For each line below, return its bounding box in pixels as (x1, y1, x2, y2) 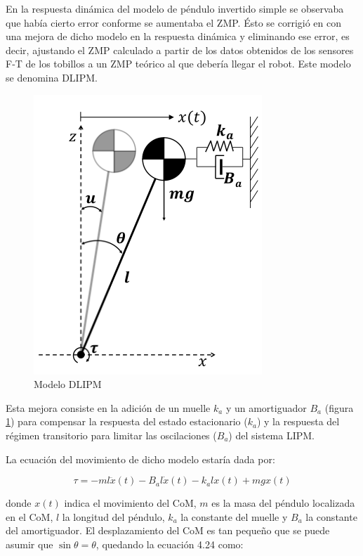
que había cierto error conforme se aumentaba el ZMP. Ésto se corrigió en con (6, 15, 342, 30)
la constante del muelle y (180, 509, 288, 524)
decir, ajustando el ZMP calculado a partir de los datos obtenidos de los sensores (6, 42, 354, 57)
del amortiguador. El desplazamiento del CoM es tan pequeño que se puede (6, 523, 330, 538)
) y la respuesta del (256, 414, 340, 429)
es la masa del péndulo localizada (211, 496, 355, 510)
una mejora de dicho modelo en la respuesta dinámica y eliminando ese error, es (6, 29, 350, 44)
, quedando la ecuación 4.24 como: (95, 536, 244, 551)
